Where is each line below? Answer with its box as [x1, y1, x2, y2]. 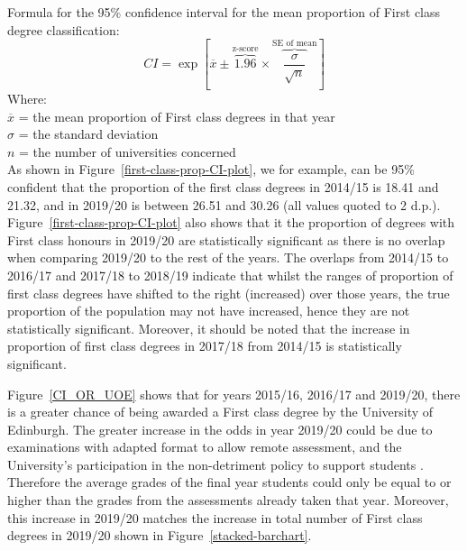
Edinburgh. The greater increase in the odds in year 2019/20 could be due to [7, 419, 433, 438]
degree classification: [7, 20, 120, 39]
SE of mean [272, 38, 317, 48]
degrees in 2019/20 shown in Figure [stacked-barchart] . [7, 526, 312, 545]
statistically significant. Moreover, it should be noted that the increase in [7, 318, 410, 337]
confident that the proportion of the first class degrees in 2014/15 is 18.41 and [7, 177, 439, 196]
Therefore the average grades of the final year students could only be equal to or [7, 473, 452, 491]
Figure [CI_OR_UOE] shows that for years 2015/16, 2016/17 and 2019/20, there [7, 384, 461, 403]
